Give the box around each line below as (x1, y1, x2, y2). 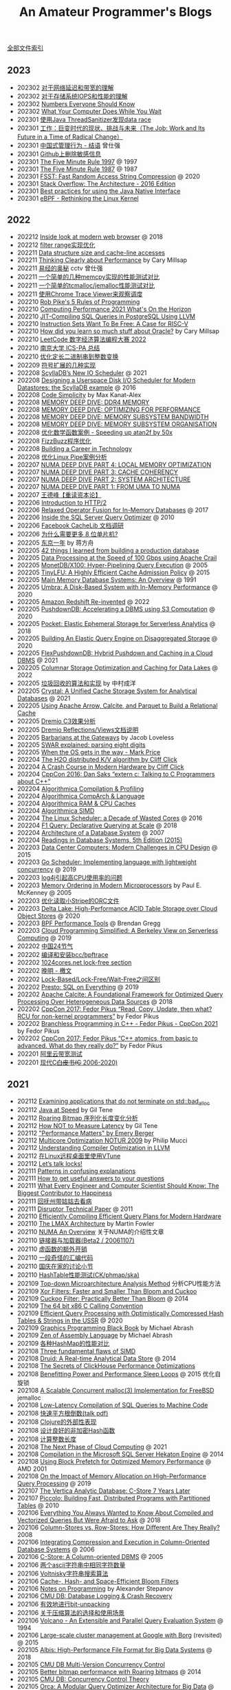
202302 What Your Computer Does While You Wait (16, 108, 162, 115)
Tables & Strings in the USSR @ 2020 (16, 1316, 123, 1325)
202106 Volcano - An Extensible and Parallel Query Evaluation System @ (16, 1616, 223, 1624)
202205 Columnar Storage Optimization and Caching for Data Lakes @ (16, 663, 219, 672)
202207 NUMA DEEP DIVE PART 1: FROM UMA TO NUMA (16, 482, 181, 490)
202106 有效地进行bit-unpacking (16, 1600, 110, 1609)
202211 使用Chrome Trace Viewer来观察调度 (16, 290, 143, 298)
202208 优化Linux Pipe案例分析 (16, 452, 108, 461)
